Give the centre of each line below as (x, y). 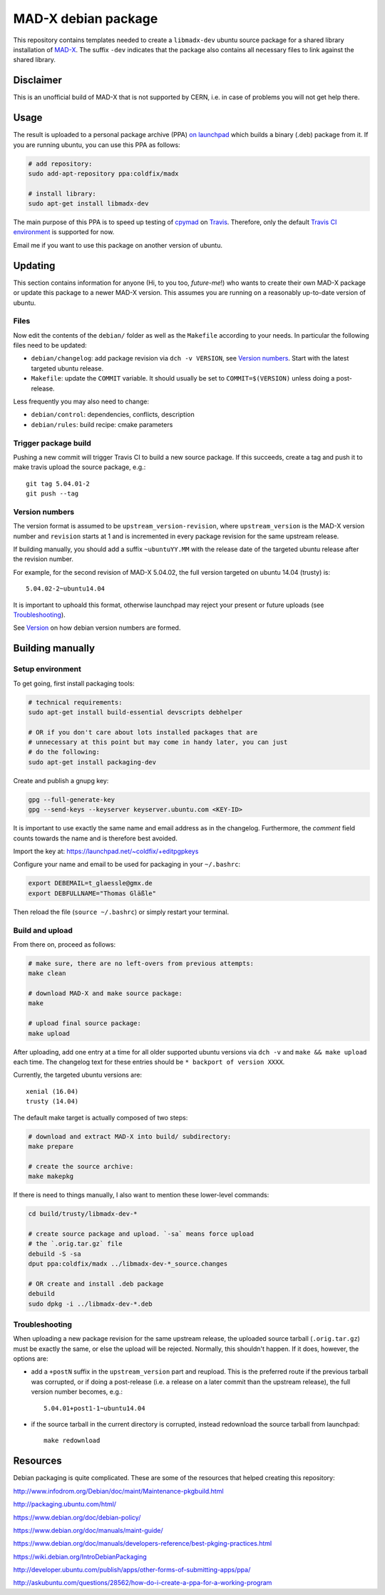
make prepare (51, 1146)
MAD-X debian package (86, 19)
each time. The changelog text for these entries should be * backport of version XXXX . (149, 1062)
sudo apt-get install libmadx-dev (88, 204)
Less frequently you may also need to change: (81, 402)
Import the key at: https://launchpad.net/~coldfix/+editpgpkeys (106, 851)
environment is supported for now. (64, 232)
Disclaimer (37, 80)
